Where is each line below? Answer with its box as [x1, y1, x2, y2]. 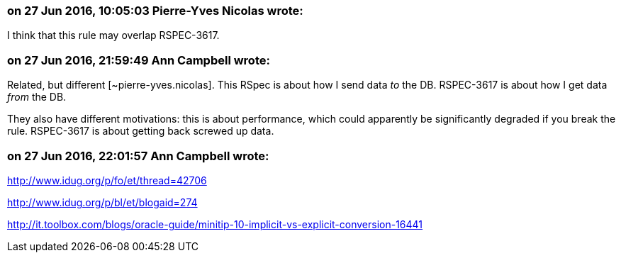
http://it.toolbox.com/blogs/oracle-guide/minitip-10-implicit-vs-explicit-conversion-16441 [7, 218, 423, 230]
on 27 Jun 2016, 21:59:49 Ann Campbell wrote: [7, 52, 270, 67]
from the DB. [7, 91, 67, 103]
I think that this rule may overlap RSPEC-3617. [7, 29, 220, 42]
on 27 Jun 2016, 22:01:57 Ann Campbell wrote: [7, 148, 269, 163]
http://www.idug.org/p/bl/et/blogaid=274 [7, 196, 198, 208]
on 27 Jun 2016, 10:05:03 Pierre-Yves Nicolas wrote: [7, 4, 303, 18]
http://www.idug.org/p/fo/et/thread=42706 [7, 174, 207, 186]
